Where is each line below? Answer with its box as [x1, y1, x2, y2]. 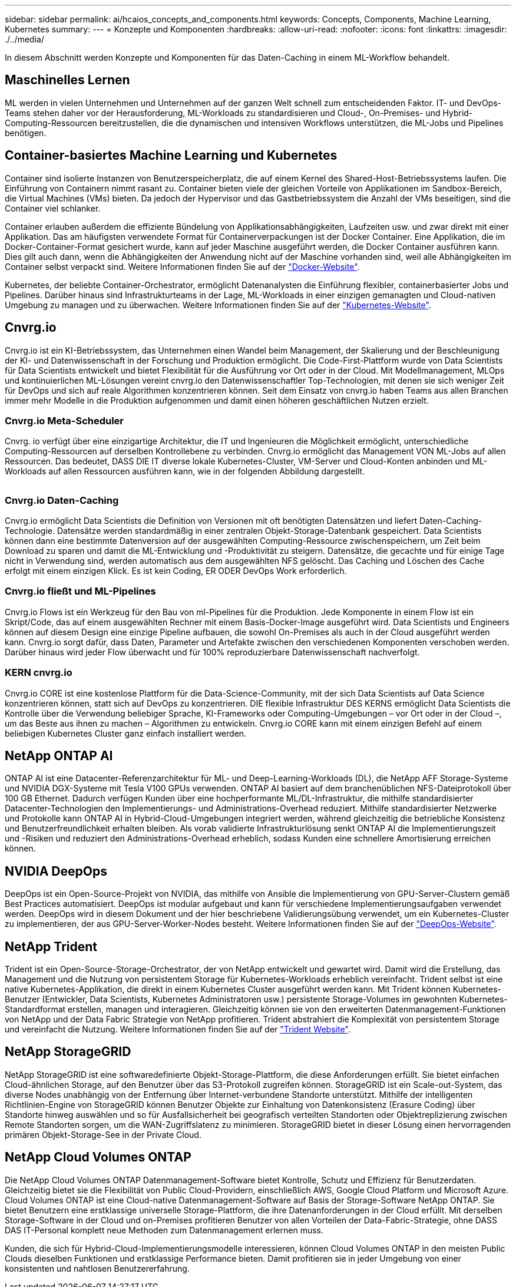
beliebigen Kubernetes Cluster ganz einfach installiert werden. [5, 728, 247, 738]
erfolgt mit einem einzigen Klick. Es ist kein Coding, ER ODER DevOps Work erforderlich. [5, 566, 347, 576]
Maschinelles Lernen [5, 72, 130, 88]
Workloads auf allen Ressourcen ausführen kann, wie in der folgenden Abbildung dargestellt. [5, 466, 365, 477]
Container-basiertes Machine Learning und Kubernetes [5, 148, 338, 163]
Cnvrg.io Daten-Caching [5, 494, 119, 506]
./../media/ [5, 34, 44, 44]
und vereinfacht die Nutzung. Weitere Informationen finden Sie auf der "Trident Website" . [5, 1024, 350, 1035]
